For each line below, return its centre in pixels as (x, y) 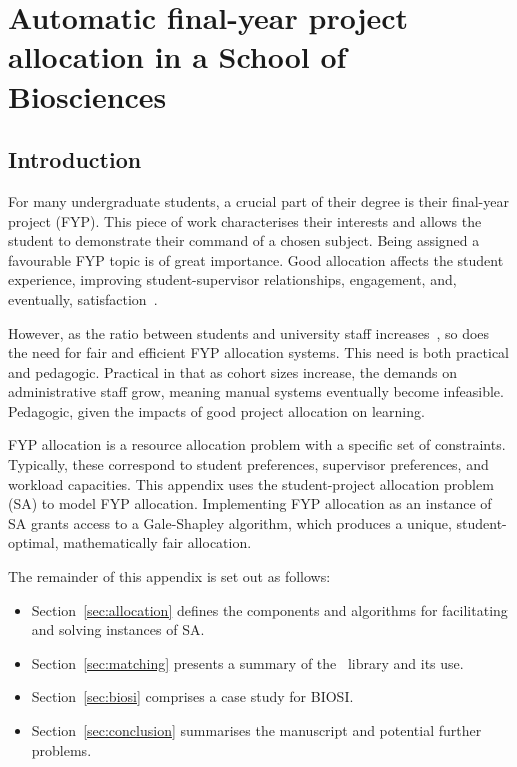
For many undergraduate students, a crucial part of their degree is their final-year (258, 200)
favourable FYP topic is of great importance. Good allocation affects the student (256, 259)
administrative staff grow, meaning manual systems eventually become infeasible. (256, 391)
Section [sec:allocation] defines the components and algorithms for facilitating (269, 609)
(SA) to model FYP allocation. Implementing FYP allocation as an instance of (250, 503)
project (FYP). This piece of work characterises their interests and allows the (245, 220)
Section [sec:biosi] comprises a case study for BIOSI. (192, 696)
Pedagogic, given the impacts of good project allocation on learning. (216, 410)
